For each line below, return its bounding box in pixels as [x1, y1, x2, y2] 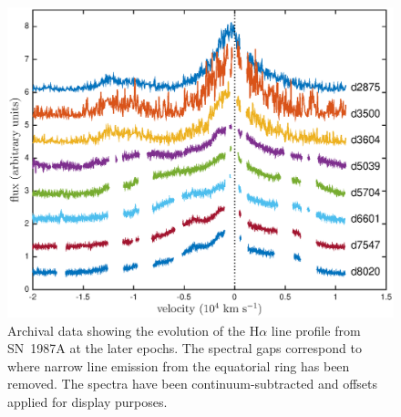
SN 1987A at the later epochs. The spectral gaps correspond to [7, 339, 362, 358]
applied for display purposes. [7, 391, 168, 411]
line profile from [271, 320, 361, 339]
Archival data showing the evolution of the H [7, 320, 260, 339]
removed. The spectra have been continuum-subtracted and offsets [7, 374, 377, 393]
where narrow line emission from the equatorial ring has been [7, 356, 350, 375]
